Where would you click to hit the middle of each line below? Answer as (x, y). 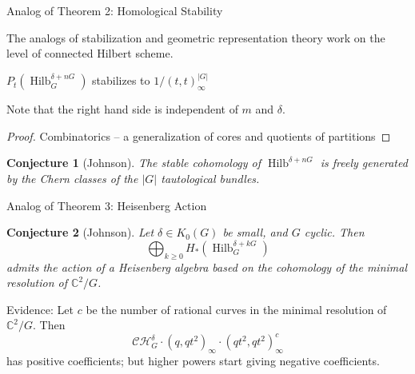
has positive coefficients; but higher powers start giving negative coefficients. (193, 361)
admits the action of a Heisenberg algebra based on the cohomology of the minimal (207, 267)
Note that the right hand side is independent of (122, 109)
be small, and (255, 232)
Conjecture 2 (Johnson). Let (80, 232)
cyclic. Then (334, 232)
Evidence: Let (40, 309)
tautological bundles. (210, 178)
